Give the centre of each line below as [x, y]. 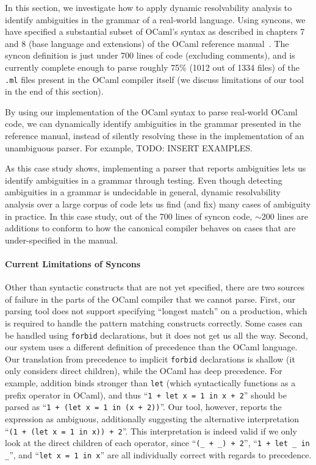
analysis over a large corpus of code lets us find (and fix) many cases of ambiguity [158, 204]
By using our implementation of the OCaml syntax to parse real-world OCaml [151, 111]
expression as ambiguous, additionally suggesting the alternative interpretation [152, 418]
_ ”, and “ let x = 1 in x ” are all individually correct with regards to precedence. [158, 454]
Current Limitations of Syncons [73, 263]
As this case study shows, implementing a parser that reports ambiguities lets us [156, 168]
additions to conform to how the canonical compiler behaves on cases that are [150, 228]
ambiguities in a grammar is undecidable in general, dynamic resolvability [143, 192]
